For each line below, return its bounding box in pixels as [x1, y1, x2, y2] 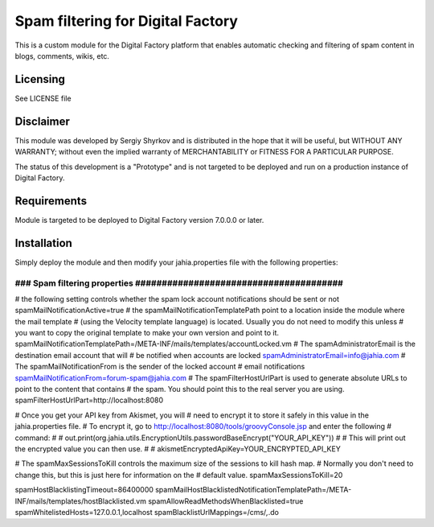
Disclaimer [14, 114, 70, 128]
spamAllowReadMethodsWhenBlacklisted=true [147, 496, 304, 506]
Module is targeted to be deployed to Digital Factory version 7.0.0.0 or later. [14, 215, 264, 224]
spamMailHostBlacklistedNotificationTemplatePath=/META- [155, 485, 352, 495]
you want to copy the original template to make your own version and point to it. [14, 328, 280, 338]
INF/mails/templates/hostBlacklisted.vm [14, 496, 146, 506]
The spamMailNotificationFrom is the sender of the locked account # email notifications [14, 362, 305, 372]
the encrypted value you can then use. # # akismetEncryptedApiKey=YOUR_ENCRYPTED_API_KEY [14, 443, 341, 454]
